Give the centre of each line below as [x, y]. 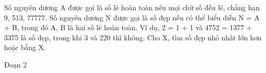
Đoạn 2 [16, 64]
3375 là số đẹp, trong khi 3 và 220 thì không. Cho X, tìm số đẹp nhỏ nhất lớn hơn [133, 37]
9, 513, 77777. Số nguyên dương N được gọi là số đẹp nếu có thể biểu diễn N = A [132, 17]
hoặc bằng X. [25, 47]
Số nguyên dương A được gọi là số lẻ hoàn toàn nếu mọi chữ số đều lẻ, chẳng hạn [132, 7]
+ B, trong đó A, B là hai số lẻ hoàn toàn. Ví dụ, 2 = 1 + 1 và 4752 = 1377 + [128, 27]
